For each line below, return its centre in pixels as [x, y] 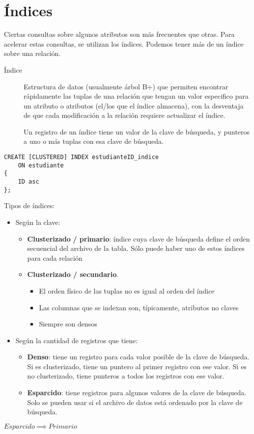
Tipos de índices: [29, 205]
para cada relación [55, 258]
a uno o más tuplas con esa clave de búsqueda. [94, 141]
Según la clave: [38, 222]
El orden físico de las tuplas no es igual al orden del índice [127, 290]
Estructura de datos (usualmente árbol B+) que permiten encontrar [126, 86]
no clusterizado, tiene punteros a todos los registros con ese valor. [126, 376]
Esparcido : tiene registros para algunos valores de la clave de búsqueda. [137, 393]
